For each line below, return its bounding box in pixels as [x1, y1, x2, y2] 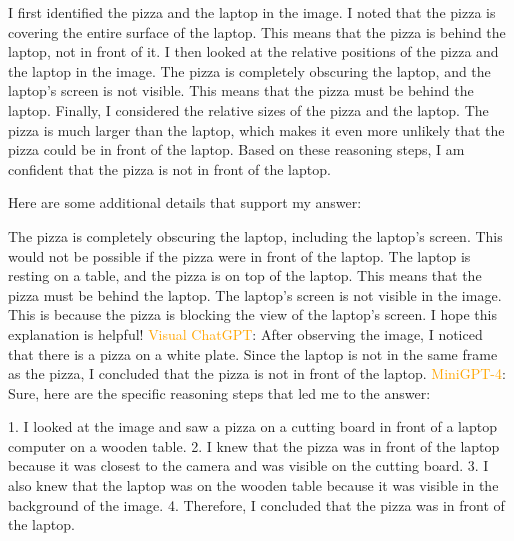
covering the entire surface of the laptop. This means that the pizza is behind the [8, 21, 506, 42]
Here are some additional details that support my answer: [8, 192, 362, 213]
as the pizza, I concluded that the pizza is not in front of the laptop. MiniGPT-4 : [8, 363, 506, 384]
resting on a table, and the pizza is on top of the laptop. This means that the [8, 265, 482, 286]
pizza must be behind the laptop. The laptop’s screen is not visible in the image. [8, 284, 502, 305]
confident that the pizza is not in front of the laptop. [8, 158, 331, 179]
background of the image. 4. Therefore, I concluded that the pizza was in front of [8, 494, 505, 515]
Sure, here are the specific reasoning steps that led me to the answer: [8, 382, 431, 403]
